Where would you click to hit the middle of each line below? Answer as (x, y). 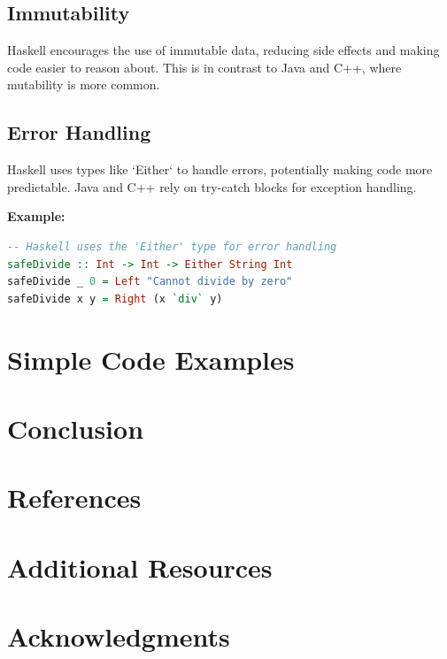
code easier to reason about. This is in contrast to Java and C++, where (204, 67)
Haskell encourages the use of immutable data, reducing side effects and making (223, 50)
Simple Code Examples (151, 359)
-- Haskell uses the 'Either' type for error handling (172, 246)
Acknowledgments (119, 636)
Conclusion (76, 428)
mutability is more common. (84, 84)
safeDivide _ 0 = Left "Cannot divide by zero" (150, 282)
